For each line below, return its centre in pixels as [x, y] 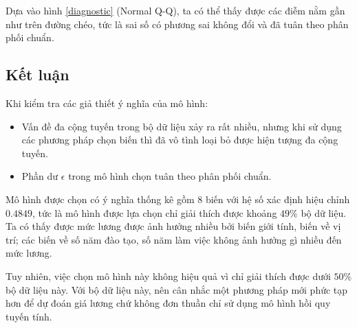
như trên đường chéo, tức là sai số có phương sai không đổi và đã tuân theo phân [177, 24]
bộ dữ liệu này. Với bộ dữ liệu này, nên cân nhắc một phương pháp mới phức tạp [177, 289]
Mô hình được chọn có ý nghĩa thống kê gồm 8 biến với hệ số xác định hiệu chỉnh [178, 199]
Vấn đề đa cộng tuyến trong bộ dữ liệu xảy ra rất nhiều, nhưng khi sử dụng [182, 126]
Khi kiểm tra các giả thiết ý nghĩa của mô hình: [107, 103]
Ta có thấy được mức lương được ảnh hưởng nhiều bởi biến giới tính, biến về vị [173, 226]
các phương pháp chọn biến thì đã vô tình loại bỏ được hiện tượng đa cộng [180, 140]
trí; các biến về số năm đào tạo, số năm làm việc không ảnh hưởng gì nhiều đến [174, 239]
